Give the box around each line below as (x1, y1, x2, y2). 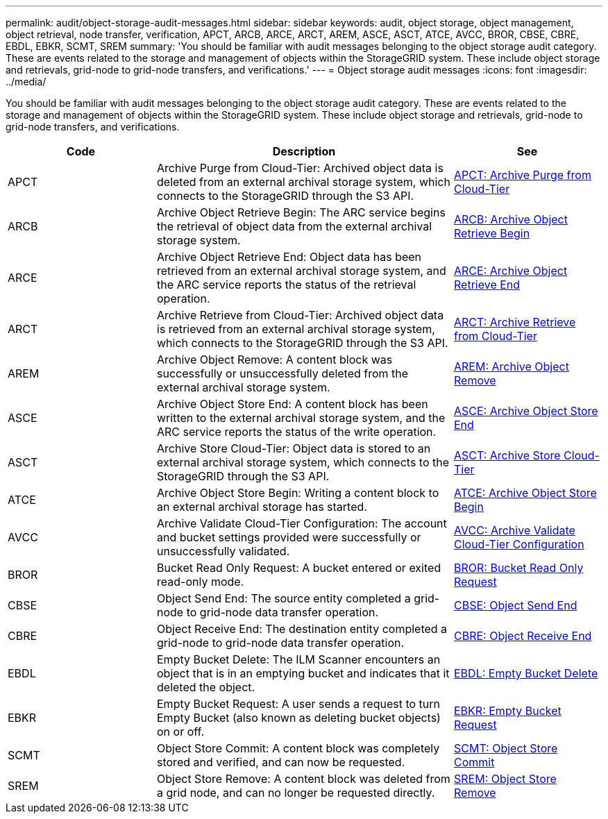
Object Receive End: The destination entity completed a (157, 622, 448, 636)
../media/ (6, 76, 47, 87)
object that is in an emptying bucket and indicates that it (157, 666, 450, 680)
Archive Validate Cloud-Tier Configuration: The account (157, 516, 447, 530)
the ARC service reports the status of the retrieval (157, 278, 416, 292)
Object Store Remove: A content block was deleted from (157, 772, 450, 786)
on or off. (157, 725, 205, 738)
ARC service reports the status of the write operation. (157, 425, 437, 439)
